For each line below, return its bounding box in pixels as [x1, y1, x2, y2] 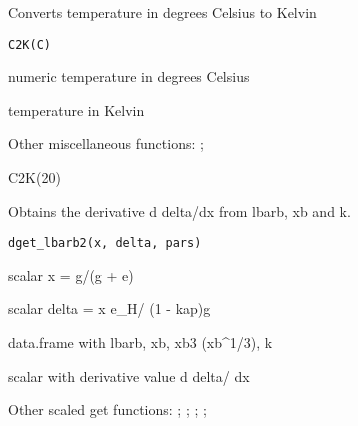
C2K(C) [8, 37, 51, 52]
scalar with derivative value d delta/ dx [8, 365, 250, 386]
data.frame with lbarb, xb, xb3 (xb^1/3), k [8, 332, 273, 353]
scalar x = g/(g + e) [8, 264, 134, 285]
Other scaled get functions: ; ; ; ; [8, 399, 207, 420]
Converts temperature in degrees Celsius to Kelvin [8, 2, 317, 22]
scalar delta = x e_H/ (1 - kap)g [8, 298, 211, 319]
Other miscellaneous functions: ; [8, 133, 204, 154]
